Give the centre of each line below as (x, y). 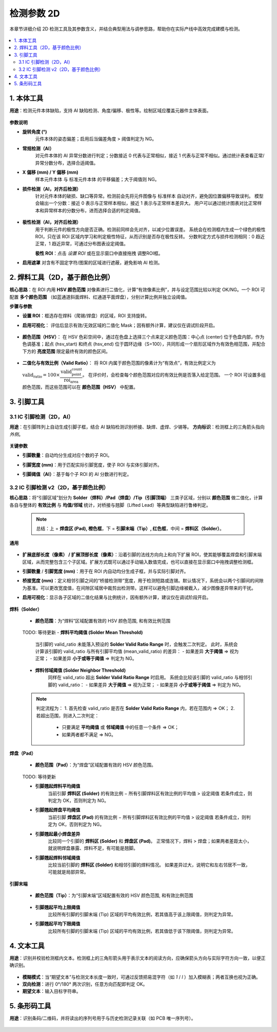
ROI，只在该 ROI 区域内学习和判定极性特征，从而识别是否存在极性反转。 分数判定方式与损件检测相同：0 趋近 (150, 237)
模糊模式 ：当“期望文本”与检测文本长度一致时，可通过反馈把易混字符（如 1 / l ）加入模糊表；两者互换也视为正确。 (142, 977)
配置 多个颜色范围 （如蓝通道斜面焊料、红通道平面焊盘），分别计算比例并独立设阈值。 (100, 297)
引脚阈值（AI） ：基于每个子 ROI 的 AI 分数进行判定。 (77, 474)
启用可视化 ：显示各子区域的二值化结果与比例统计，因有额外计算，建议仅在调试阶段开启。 (117, 597)
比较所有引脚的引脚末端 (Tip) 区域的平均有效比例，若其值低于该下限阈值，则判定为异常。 (142, 931)
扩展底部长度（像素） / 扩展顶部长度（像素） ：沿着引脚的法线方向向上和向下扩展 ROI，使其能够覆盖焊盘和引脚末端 (142, 555)
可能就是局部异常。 (68, 872)
